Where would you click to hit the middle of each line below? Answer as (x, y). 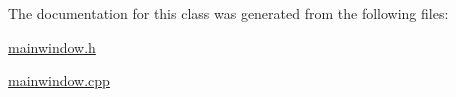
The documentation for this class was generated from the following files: (228, 13)
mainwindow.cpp (59, 80)
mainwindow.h (52, 46)
